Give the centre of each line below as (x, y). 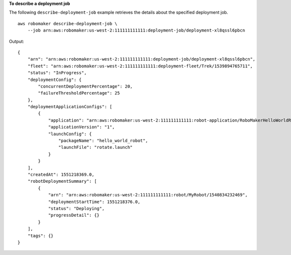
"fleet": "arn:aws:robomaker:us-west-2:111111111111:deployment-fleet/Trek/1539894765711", (140, 66)
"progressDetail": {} (74, 215)
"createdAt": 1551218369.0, (61, 174)
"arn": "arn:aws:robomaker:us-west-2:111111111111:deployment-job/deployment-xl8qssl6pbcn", (141, 59)
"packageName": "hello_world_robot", (103, 141)
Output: (16, 41)
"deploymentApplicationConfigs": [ (70, 107)
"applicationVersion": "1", (81, 127)
